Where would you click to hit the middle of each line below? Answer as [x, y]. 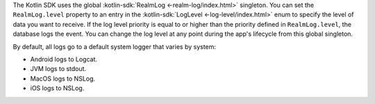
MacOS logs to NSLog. [63, 79]
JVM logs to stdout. [58, 69]
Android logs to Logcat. [64, 59]
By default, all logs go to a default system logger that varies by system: [115, 46]
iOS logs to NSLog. [57, 88]
